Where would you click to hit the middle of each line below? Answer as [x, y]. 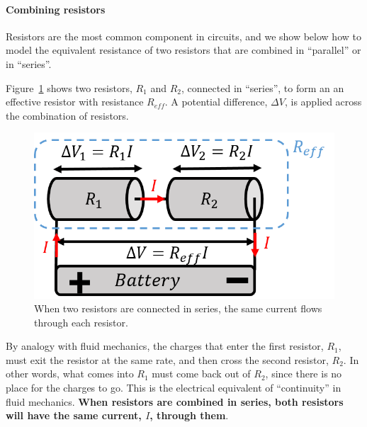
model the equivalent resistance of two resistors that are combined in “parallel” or [183, 50]
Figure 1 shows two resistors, [69, 87]
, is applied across [323, 102]
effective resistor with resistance [75, 102]
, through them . [189, 415]
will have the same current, [74, 415]
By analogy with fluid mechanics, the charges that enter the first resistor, [165, 346]
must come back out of [201, 374]
